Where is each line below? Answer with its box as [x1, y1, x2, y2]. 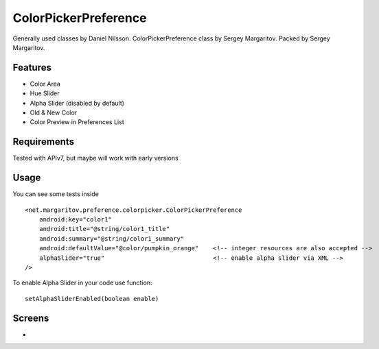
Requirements [12, 136, 75, 147]
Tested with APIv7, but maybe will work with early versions [12, 154, 179, 163]
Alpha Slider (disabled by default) [30, 99, 125, 107]
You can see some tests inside [12, 190, 99, 198]
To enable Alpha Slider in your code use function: [12, 278, 152, 287]
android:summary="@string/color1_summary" [38, 234, 185, 243]
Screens [12, 312, 49, 324]
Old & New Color [30, 108, 78, 117]
